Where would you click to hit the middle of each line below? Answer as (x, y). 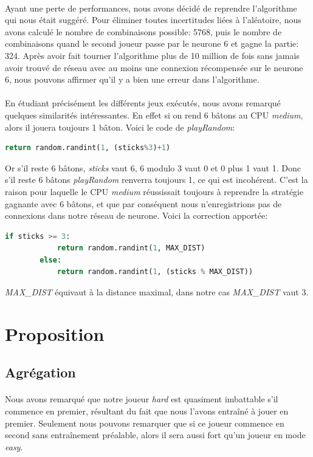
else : (51, 260)
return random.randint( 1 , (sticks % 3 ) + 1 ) (88, 148)
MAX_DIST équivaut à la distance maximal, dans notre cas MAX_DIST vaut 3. (157, 292)
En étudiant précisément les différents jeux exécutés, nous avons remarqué (143, 103)
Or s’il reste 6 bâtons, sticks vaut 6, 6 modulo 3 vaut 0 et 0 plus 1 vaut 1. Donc (153, 167)
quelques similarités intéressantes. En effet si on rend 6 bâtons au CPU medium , (154, 115)
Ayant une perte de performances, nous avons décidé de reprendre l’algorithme (151, 8)
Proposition (55, 333)
